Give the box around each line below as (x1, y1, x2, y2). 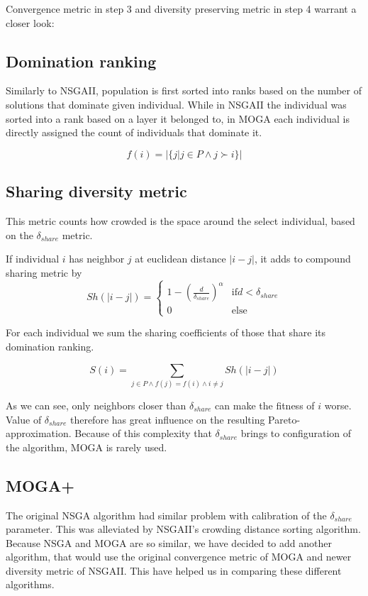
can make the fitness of (215, 397, 315, 412)
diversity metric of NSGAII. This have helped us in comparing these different (6, 563, 342, 578)
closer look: (6, 15, 55, 30)
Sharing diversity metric (6, 180, 187, 202)
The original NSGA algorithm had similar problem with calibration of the (6, 507, 327, 522)
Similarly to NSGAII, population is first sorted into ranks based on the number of (6, 83, 362, 98)
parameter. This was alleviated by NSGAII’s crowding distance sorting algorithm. (6, 521, 361, 536)
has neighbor (69, 251, 125, 266)
